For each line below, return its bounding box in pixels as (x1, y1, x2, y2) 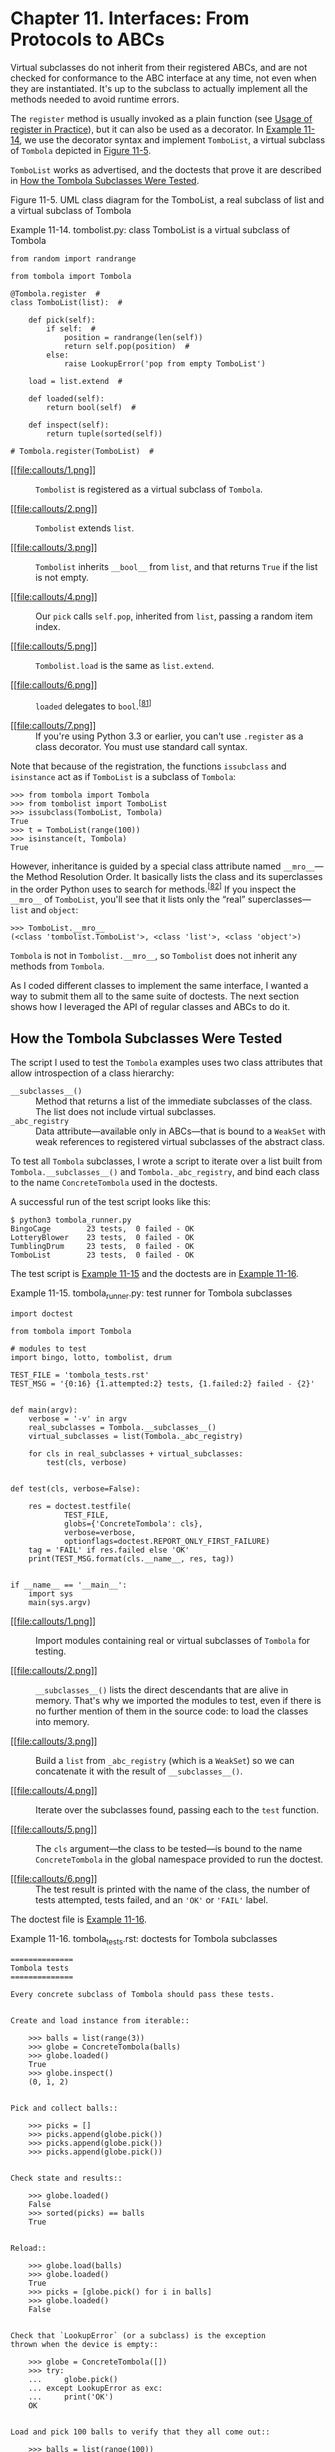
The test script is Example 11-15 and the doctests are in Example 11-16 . (10, 1268, 299, 1280)
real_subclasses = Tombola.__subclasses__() (28, 1422, 217, 1432)
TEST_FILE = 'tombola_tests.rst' (10, 1370, 150, 1380)
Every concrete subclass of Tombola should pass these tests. (10, 1989, 275, 1999)
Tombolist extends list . (35, 522, 135, 534)
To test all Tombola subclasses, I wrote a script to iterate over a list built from (10, 1155, 323, 1167)
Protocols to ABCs (10, 28, 165, 51)
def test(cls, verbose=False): (10, 1483, 141, 1494)
